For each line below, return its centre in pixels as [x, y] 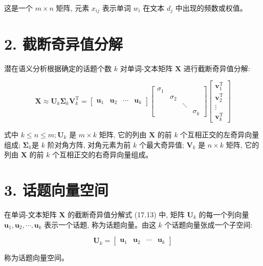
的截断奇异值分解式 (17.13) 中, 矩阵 [126, 214]
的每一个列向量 [224, 214]
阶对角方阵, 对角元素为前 [89, 144]
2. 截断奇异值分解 [63, 43]
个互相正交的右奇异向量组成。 [103, 155]
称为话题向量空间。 [36, 258]
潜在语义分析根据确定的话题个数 [58, 68]
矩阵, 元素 [73, 8]
